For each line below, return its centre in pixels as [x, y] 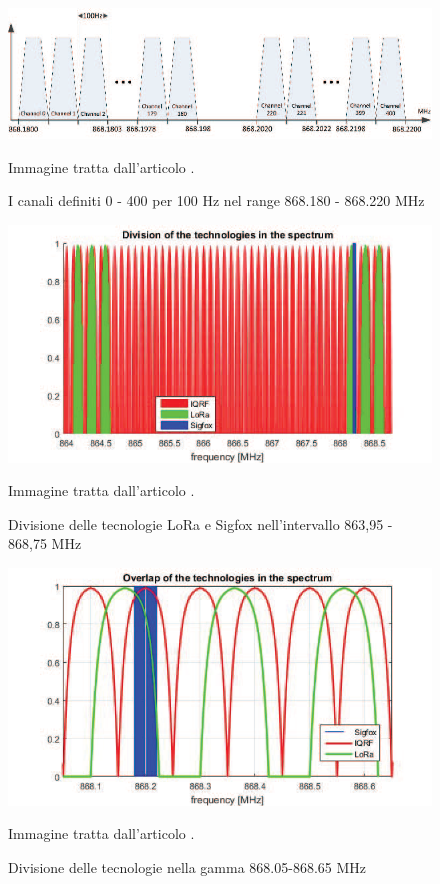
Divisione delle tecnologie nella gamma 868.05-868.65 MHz [187, 866]
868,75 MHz [45, 543]
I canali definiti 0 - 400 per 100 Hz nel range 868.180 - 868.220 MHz [216, 200]
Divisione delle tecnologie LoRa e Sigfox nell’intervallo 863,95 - [200, 523]
